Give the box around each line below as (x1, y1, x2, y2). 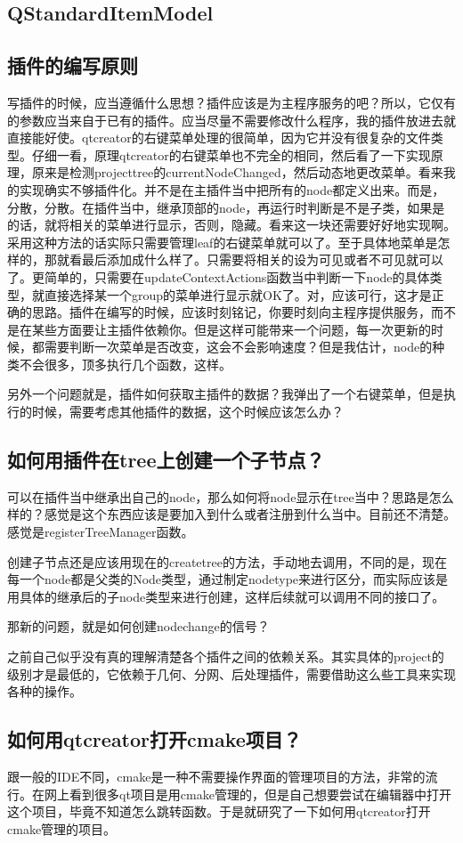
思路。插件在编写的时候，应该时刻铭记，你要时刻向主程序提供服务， (31, 303, 431, 321)
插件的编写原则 (7, 52, 138, 79)
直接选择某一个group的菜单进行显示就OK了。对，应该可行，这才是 (44, 285, 432, 304)
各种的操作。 (7, 682, 82, 701)
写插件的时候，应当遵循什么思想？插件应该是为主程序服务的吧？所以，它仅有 (7, 93, 456, 111)
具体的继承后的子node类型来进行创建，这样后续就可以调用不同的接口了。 (19, 587, 445, 605)
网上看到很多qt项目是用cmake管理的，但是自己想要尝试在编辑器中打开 (44, 784, 451, 803)
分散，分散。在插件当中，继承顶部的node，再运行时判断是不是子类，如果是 (7, 198, 445, 216)
